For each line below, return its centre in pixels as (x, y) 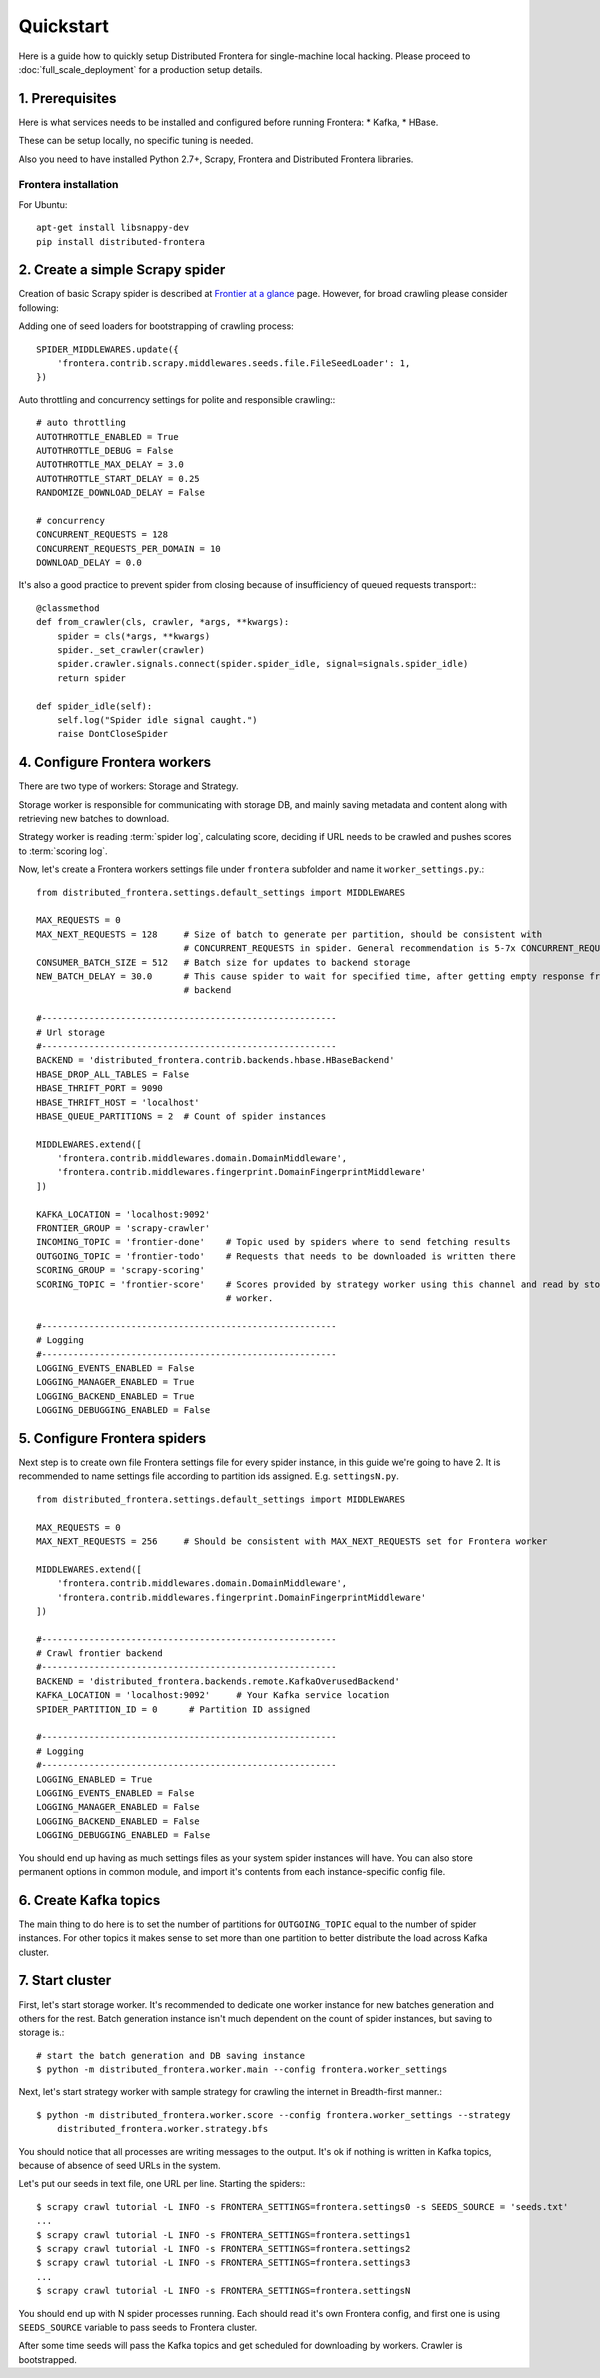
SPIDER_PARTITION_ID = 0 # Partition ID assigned (173, 1709)
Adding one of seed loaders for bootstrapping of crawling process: (156, 326)
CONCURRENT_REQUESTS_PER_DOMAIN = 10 (129, 548)
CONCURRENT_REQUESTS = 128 (102, 534)
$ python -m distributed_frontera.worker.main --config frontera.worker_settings (242, 2069)
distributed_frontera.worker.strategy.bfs (162, 2129)
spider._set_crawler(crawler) (130, 650)
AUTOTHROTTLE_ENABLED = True (107, 436)
